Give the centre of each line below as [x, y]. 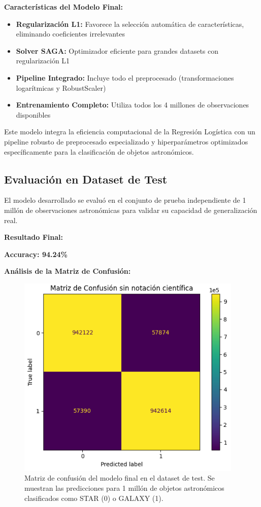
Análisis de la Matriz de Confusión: [68, 271]
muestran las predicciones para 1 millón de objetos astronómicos [124, 488]
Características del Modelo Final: [64, 7]
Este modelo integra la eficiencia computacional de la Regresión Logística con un [130, 132]
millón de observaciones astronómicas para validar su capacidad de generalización [131, 210]
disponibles [33, 114]
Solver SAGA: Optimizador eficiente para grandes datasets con [117, 50]
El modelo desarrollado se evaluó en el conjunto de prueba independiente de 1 [125, 200]
